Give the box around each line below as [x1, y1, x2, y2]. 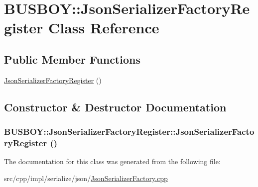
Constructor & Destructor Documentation [4, 99, 227, 114]
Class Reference [48, 17, 159, 38]
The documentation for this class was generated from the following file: [4, 156, 221, 167]
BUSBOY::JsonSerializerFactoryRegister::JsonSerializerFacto [4, 125, 255, 138]
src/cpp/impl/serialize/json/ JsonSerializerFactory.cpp [4, 173, 168, 183]
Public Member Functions [4, 51, 140, 67]
